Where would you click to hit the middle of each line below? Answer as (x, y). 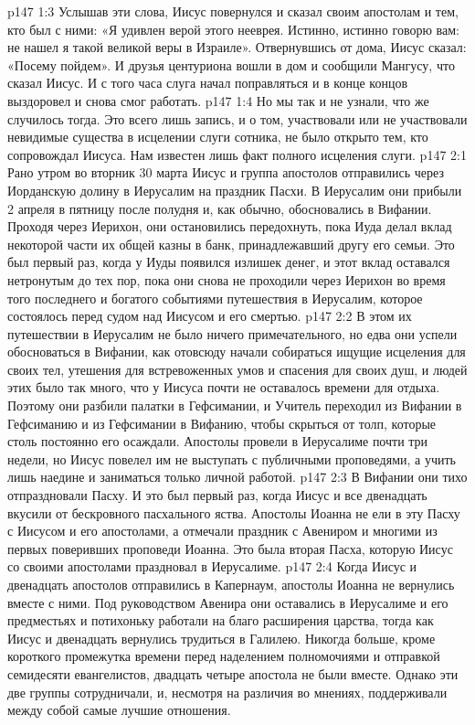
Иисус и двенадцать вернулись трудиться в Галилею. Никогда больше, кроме (222, 638)
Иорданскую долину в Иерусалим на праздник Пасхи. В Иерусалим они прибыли (235, 190)
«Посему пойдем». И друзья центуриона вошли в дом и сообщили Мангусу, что (231, 64)
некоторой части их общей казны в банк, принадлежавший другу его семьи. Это (231, 244)
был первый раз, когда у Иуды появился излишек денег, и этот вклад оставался (229, 262)
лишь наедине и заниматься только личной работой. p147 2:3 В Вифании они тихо (237, 477)
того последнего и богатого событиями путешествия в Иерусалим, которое (215, 298)
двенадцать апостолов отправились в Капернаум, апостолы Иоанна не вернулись (231, 584)
